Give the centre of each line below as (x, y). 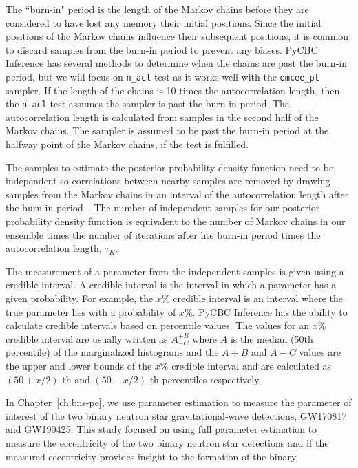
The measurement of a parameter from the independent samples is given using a (175, 271)
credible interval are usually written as (87, 338)
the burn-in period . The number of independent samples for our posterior (163, 208)
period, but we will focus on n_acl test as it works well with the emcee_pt (162, 76)
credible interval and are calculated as (252, 365)
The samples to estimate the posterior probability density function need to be (170, 167)
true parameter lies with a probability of (91, 311)
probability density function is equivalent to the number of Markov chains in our (176, 221)
